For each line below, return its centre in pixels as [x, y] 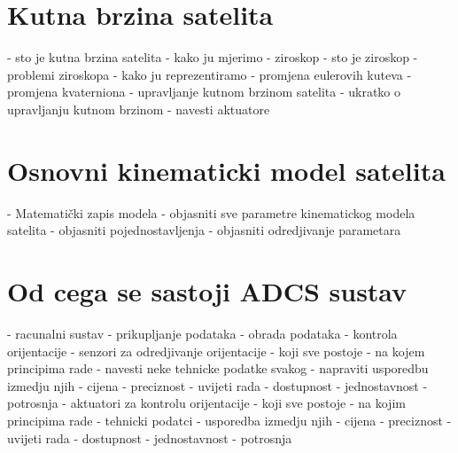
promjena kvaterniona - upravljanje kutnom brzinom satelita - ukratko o [204, 92]
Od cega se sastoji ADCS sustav [207, 291]
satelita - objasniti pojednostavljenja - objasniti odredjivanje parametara [204, 230]
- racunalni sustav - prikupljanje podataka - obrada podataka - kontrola [202, 333]
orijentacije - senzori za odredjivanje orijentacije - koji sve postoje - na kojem [216, 351]
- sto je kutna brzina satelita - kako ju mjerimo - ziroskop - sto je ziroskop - [213, 57]
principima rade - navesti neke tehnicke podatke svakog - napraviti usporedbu [218, 368]
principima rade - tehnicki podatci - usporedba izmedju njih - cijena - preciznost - [229, 420]
